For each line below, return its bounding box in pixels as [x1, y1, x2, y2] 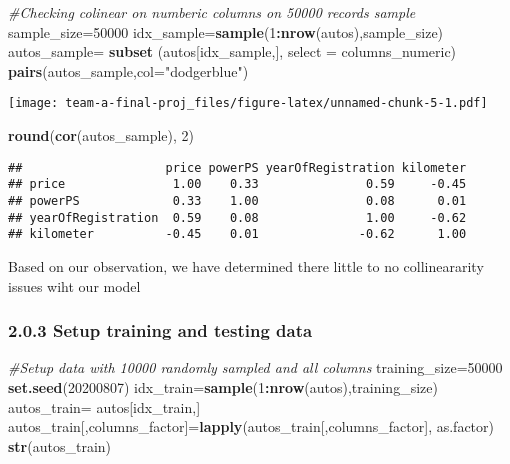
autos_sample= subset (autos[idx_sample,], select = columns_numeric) [8, 41, 457, 62]
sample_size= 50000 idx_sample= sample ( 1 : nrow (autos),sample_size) [8, 21, 444, 42]
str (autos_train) [8, 435, 111, 456]
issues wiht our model [8, 275, 141, 296]
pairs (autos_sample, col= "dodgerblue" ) [8, 60, 249, 81]
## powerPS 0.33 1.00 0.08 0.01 [8, 193, 467, 208]
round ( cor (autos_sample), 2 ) [8, 125, 195, 146]
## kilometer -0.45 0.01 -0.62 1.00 [8, 227, 467, 242]
